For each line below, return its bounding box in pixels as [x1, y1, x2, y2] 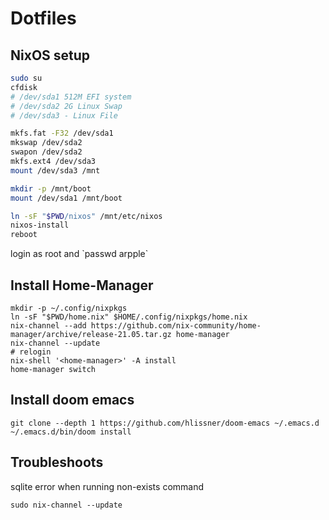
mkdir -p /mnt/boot [10, 183, 92, 194]
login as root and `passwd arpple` [10, 248, 149, 260]
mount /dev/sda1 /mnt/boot [10, 193, 123, 203]
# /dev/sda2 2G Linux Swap [10, 101, 123, 111]
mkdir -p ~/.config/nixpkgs [10, 303, 128, 313]
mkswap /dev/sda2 [10, 138, 83, 148]
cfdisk [10, 82, 38, 92]
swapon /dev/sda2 [10, 147, 83, 157]
